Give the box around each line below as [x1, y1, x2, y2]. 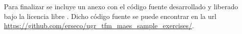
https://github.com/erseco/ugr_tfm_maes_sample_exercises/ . [4, 20, 194, 31]
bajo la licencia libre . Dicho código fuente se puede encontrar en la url [4, 11, 217, 21]
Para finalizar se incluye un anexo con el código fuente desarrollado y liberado [4, 1, 238, 11]
